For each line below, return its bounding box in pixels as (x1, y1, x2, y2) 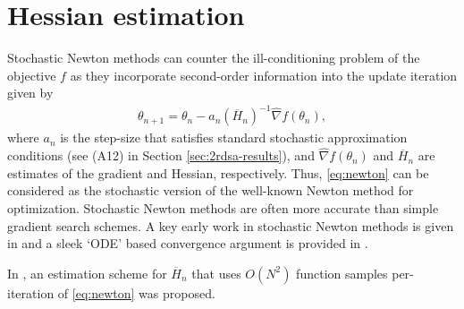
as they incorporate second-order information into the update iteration (70, 65, 458, 84)
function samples (296, 263, 388, 282)
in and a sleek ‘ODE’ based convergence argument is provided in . (7, 234, 368, 253)
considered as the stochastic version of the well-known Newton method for (7, 181, 414, 200)
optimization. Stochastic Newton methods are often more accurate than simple (7, 199, 439, 218)
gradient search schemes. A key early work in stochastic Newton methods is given (7, 216, 454, 235)
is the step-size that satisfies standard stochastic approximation (60, 128, 408, 147)
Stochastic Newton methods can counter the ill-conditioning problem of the (7, 48, 420, 67)
